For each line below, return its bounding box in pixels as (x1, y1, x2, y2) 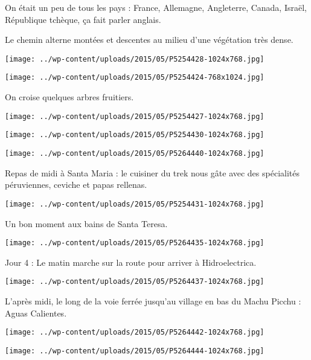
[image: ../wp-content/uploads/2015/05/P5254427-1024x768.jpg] (5, 112, 265, 121)
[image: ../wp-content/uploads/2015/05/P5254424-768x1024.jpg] (5, 73, 265, 82)
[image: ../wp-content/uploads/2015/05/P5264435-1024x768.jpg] (5, 239, 265, 248)
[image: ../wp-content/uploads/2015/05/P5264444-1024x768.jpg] (5, 346, 265, 355)
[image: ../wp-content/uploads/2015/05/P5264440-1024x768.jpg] (5, 149, 265, 158)
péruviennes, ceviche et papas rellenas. (5, 178, 147, 191)
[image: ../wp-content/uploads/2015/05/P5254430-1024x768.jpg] (5, 130, 265, 140)
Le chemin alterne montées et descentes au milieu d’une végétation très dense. (5, 33, 293, 46)
